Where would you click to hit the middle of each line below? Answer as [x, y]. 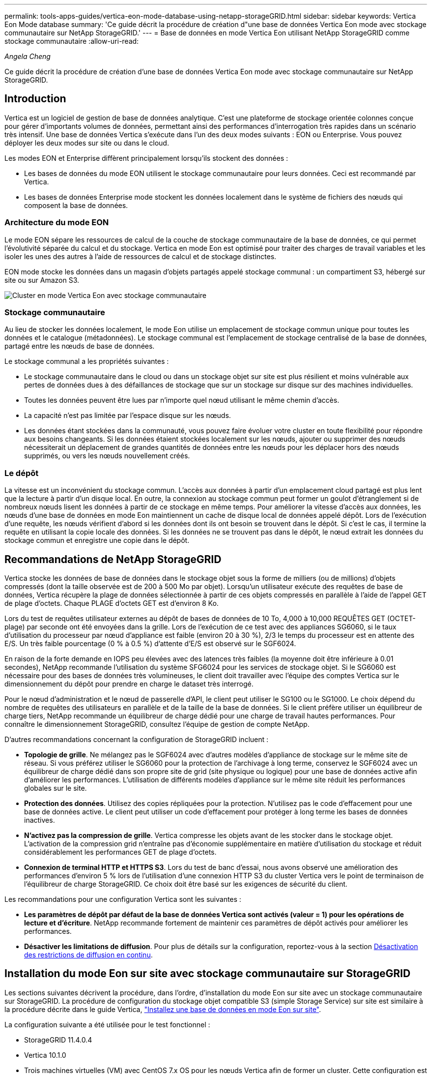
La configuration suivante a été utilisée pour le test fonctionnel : [107, 1024]
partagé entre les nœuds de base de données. [80, 346]
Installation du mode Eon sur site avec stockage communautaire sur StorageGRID [208, 974]
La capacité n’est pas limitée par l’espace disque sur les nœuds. [128, 416]
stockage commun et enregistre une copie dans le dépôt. [97, 540]
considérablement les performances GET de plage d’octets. [120, 852]
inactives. [40, 820]
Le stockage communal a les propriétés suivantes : [87, 361]
